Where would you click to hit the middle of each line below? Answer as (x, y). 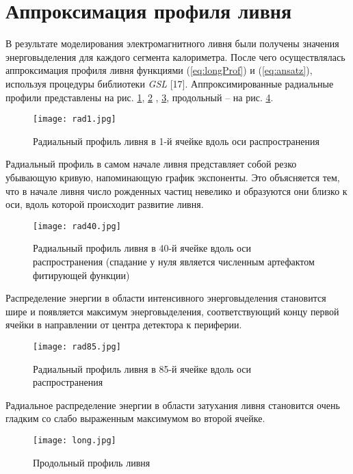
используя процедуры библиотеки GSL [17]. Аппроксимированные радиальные (170, 83)
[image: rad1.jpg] (75, 119)
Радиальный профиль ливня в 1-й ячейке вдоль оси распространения (176, 141)
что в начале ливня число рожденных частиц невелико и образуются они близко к (176, 190)
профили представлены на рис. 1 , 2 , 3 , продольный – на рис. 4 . (140, 97)
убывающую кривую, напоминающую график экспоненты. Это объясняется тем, (173, 177)
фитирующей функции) (81, 275)
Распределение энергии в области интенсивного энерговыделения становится (166, 298)
